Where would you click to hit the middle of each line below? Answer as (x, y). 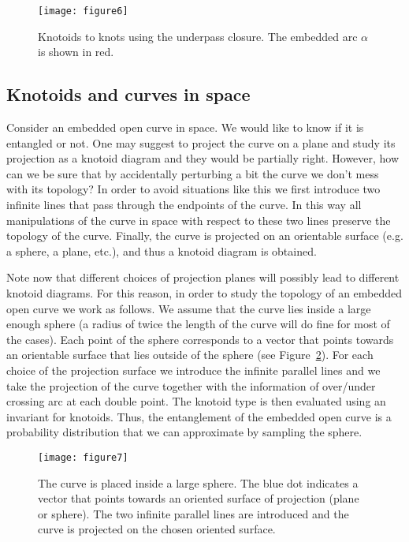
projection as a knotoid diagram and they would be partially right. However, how (203, 158)
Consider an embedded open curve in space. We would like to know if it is (185, 127)
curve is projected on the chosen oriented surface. (157, 529)
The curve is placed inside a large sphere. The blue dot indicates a (198, 482)
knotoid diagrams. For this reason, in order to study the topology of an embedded (204, 292)
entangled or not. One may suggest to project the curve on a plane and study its (201, 142)
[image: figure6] (83, 11)
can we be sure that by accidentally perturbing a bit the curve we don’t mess (193, 173)
